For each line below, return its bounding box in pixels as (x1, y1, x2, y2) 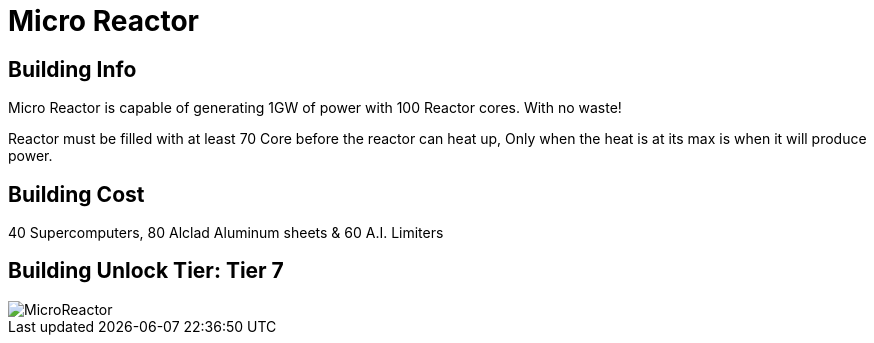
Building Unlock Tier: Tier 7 (8, 258, 284, 284)
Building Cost (8, 181, 145, 207)
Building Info (8, 56, 137, 82)
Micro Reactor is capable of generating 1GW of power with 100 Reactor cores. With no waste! (8, 99, 622, 117)
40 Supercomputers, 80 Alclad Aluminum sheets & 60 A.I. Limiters (8, 224, 444, 242)
